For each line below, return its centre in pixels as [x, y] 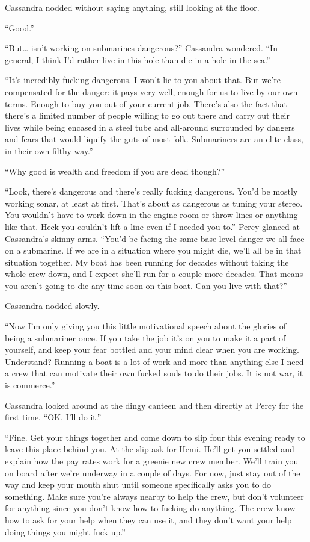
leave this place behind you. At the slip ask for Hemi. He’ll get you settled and [150, 449]
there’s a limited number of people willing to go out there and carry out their [147, 115]
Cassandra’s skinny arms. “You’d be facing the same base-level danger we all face [155, 238]
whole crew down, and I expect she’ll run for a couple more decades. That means [154, 274]
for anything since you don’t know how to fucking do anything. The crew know [150, 508]
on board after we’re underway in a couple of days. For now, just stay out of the [153, 472]
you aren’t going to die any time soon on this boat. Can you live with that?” [146, 285]
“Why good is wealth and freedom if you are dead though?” [115, 171]
